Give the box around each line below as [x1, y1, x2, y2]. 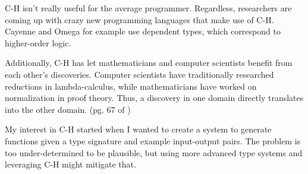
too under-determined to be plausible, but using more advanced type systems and [5, 146, 303, 159]
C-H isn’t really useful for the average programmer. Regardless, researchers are [5, 2, 292, 14]
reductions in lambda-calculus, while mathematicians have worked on [5, 80, 257, 92]
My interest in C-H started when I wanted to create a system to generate [5, 123, 272, 135]
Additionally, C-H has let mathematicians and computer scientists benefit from [5, 56, 293, 69]
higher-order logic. [5, 36, 71, 49]
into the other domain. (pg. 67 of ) [5, 103, 131, 115]
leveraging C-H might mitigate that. [5, 158, 136, 170]
